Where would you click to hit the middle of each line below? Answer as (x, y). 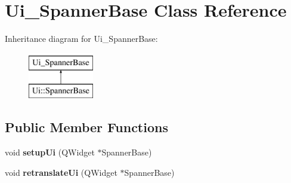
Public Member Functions (86, 127)
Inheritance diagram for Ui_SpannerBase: (81, 39)
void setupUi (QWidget (50, 152)
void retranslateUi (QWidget (61, 172)
